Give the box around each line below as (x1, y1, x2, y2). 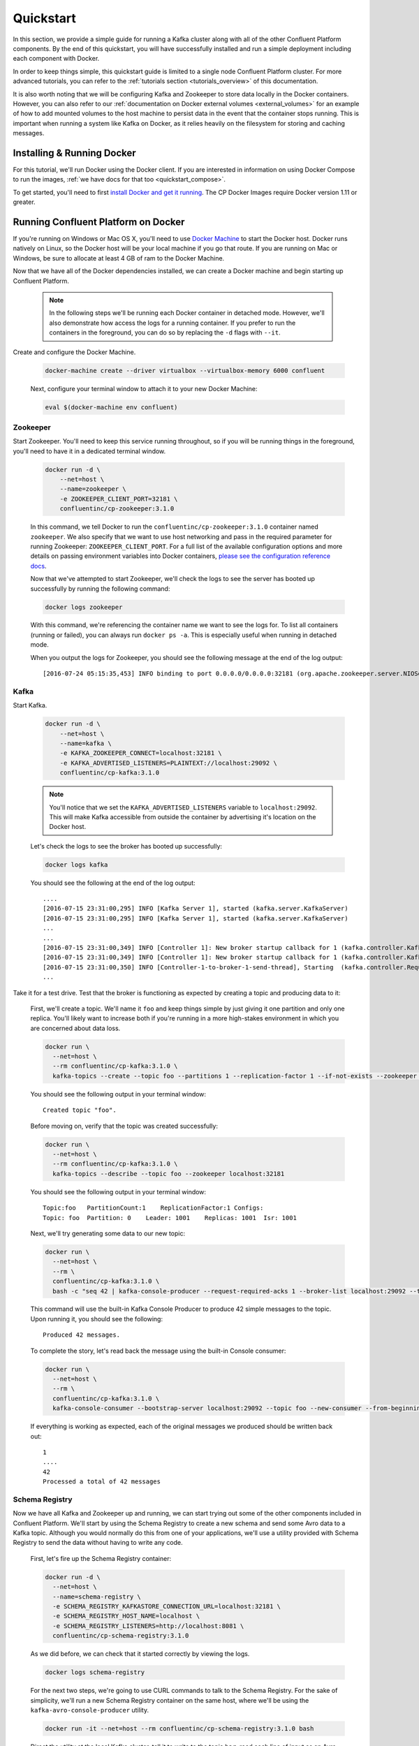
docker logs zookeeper (45, 603, 123, 611)
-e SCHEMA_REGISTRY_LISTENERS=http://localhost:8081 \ (52, 1622, 244, 1630)
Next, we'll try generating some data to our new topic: (30, 1229, 185, 1238)
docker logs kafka (45, 860, 108, 869)
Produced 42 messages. (43, 1331, 121, 1339)
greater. (13, 198, 36, 206)
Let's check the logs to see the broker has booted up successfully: (30, 842, 223, 850)
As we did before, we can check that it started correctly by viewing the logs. (30, 1650, 250, 1658)
